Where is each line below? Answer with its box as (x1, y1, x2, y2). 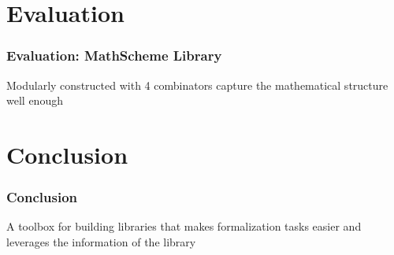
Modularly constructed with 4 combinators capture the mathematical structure (6, 76, 388, 93)
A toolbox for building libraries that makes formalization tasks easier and (6, 218, 362, 235)
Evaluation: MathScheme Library (6, 46, 222, 65)
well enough (6, 92, 63, 109)
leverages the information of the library (6, 233, 196, 249)
